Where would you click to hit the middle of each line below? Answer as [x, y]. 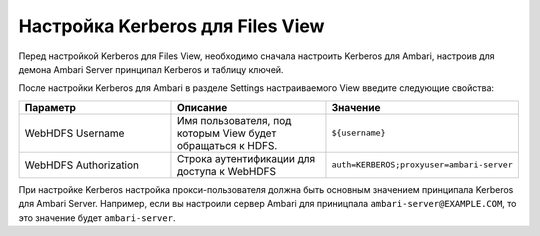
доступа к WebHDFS [226, 171]
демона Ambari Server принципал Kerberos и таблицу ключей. [151, 69]
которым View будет [226, 133]
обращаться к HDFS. [227, 145]
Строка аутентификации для [246, 158]
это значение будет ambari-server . [97, 217]
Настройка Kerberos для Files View [171, 26]
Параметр [50, 107]
